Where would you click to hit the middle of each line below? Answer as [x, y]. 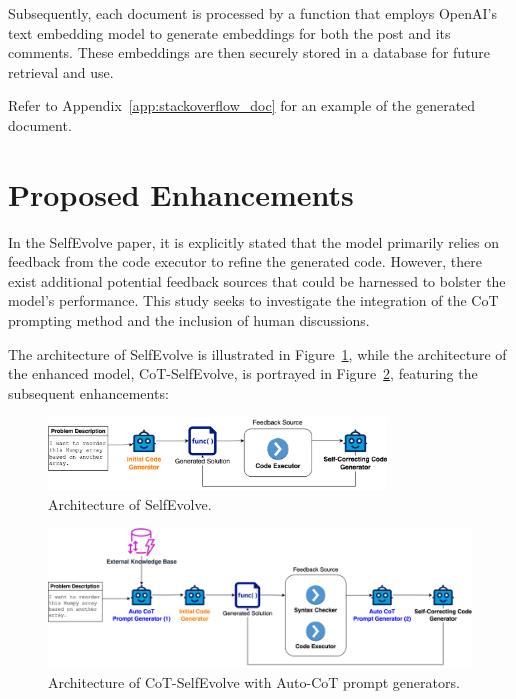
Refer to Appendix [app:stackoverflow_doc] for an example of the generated [242, 105]
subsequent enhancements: [88, 392]
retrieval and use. [61, 71]
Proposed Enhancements [181, 193]
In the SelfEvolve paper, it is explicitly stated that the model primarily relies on [253, 241]
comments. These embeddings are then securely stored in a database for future [249, 52]
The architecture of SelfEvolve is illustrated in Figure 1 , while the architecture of [257, 353]
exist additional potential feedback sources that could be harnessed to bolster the [257, 280]
